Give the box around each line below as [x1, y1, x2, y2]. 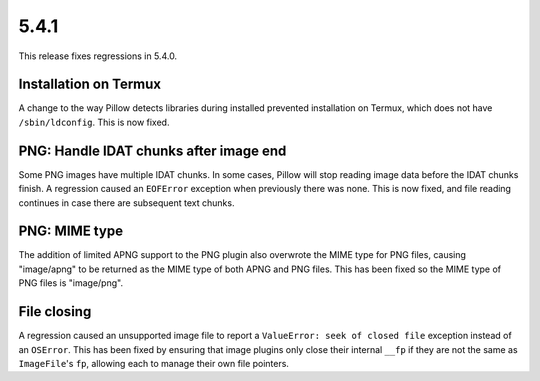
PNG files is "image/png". [18, 277, 124, 289]
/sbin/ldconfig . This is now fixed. [18, 116, 170, 128]
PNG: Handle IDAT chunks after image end [18, 142, 287, 159]
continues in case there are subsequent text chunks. [18, 196, 235, 209]
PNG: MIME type [18, 223, 124, 240]
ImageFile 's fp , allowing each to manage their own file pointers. [18, 357, 290, 369]
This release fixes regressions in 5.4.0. [18, 50, 178, 62]
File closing [18, 303, 92, 320]
